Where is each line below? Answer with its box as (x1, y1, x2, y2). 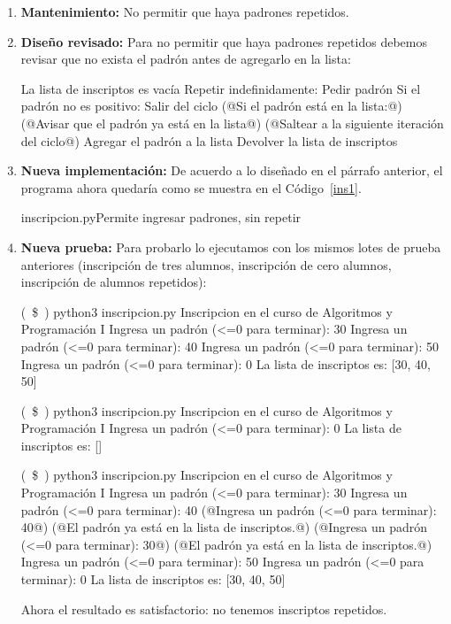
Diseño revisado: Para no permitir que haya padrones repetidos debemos (20, 32, 427, 50)
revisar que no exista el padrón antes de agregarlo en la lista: (20, 50, 351, 68)
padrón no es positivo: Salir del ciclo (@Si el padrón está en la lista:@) (20, 96, 402, 115)
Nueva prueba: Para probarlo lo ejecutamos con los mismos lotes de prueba (20, 237, 441, 256)
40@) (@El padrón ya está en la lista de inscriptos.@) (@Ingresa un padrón (20, 518, 428, 536)
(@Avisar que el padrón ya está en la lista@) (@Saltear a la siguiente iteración (20, 113, 444, 132)
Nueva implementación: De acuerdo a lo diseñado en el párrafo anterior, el (20, 161, 443, 180)
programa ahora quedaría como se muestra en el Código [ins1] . (20, 178, 362, 196)
